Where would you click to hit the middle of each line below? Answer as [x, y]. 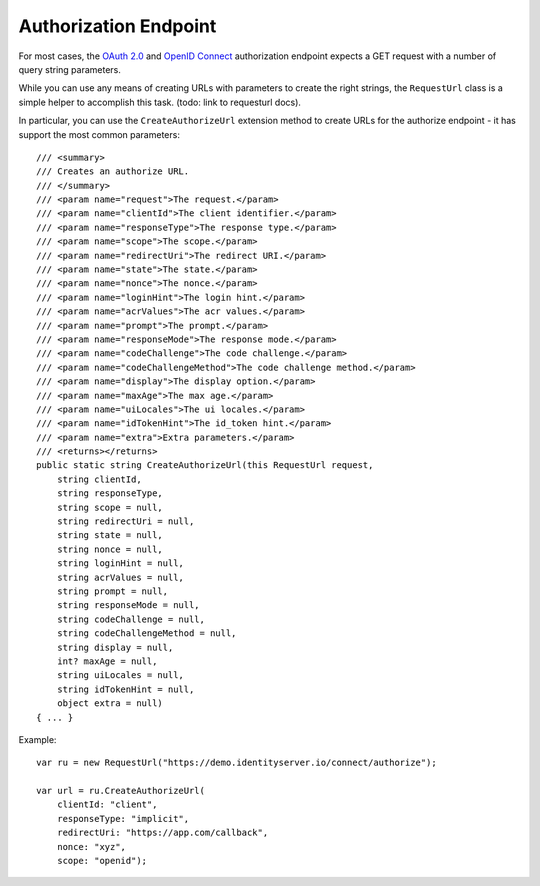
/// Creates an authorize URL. [113, 171]
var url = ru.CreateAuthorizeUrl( [120, 791]
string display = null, [115, 647]
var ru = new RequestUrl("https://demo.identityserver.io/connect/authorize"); [236, 763]
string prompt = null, [112, 591]
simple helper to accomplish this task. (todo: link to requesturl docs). [160, 102]
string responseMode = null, [128, 605]
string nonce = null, [110, 549]
